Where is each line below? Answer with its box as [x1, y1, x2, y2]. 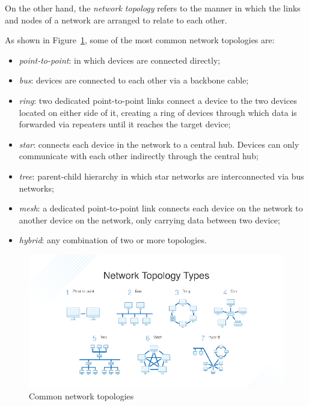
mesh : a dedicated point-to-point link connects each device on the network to [19, 202, 303, 214]
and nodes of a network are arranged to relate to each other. [5, 13, 227, 26]
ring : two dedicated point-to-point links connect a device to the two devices [19, 94, 297, 106]
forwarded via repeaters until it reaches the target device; [19, 118, 231, 130]
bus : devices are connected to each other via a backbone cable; [19, 74, 249, 86]
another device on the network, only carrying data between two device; [19, 213, 280, 226]
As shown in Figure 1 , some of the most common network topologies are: [5, 34, 275, 46]
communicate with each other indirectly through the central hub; [19, 150, 259, 162]
